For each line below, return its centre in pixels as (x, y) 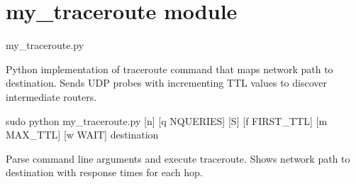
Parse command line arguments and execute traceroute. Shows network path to (178, 158)
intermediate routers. (51, 96)
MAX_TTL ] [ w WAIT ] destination (82, 135)
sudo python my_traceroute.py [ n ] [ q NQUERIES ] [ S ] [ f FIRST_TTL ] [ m (167, 120)
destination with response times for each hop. (104, 172)
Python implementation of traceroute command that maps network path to (169, 69)
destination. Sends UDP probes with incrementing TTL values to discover (166, 83)
